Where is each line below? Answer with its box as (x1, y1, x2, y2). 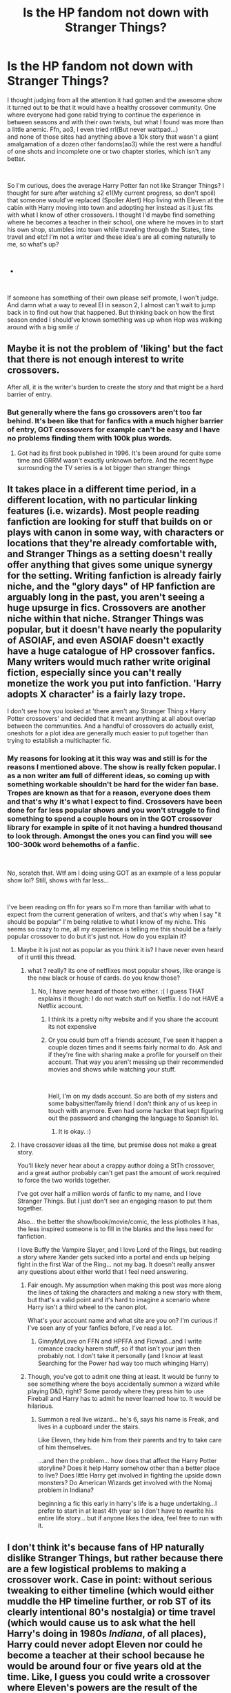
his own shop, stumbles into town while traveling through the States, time (7, 225, 215, 233)
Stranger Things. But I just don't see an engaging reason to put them (17, 1197, 212, 1206)
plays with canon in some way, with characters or (7, 527, 224, 539)
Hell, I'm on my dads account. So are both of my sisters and (48, 1092, 219, 1101)
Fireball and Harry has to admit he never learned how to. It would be (27, 1395, 221, 1403)
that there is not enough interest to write (7, 354, 184, 365)
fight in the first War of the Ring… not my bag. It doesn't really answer (17, 1260, 216, 1268)
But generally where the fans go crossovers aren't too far (7, 407, 203, 417)
